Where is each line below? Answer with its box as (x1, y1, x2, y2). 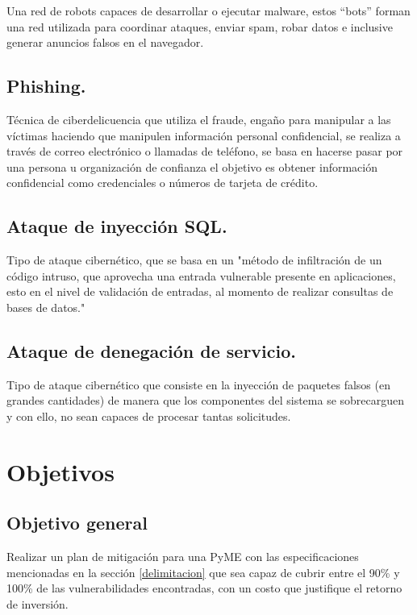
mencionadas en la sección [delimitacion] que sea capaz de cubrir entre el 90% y (6, 563, 400, 580)
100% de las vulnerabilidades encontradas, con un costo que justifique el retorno (6, 580, 402, 596)
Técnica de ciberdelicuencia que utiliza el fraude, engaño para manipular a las (6, 110, 391, 127)
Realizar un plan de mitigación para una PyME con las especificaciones (6, 548, 359, 565)
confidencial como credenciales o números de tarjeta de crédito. (6, 174, 319, 191)
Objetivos (6, 455, 115, 488)
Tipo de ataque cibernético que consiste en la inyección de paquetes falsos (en (6, 376, 390, 393)
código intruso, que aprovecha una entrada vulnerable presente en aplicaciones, (6, 267, 396, 284)
